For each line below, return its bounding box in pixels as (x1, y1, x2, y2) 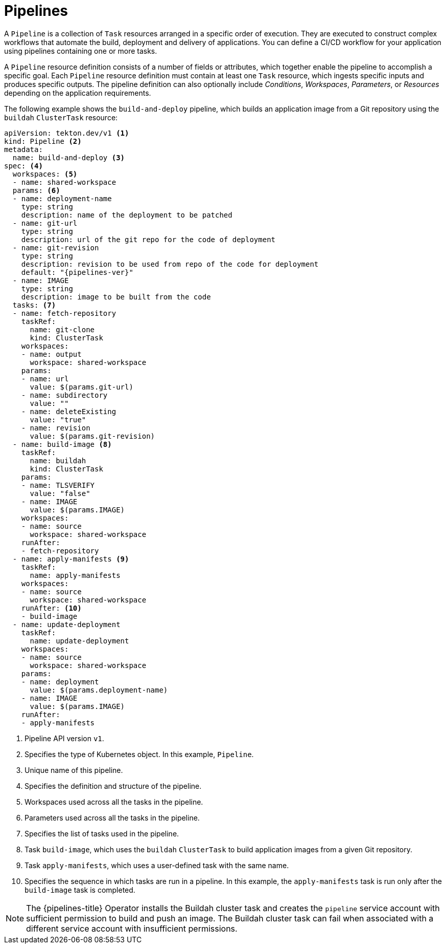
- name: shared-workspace (12, 178, 116, 186)
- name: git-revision (12, 243, 99, 252)
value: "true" (30, 415, 86, 424)
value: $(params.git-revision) (30, 432, 155, 440)
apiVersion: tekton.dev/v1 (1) (4, 128, 129, 137)
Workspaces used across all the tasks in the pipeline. (25, 797, 203, 806)
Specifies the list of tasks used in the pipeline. (25, 829, 179, 838)
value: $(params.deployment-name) (30, 685, 168, 694)
